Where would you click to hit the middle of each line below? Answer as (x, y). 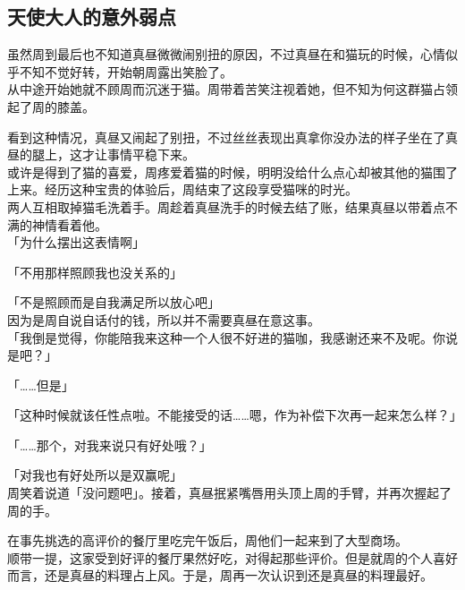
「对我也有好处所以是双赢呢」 (95, 475)
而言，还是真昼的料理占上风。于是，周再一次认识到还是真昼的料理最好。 (220, 575)
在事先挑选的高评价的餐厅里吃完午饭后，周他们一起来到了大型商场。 (207, 540)
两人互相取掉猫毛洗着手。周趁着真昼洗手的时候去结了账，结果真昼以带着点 (226, 206)
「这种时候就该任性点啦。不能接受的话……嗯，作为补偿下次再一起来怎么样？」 (235, 415)
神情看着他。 (69, 224)
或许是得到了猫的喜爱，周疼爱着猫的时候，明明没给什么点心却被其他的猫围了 (232, 171)
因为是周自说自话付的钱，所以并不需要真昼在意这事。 (164, 319)
